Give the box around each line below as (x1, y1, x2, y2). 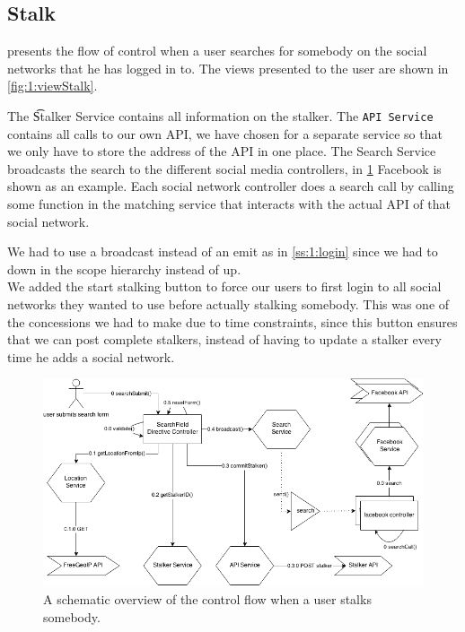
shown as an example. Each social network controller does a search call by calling (7, 177, 454, 195)
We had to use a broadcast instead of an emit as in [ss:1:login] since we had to (7, 242, 438, 261)
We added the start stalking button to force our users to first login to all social (7, 277, 442, 296)
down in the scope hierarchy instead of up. (7, 259, 241, 278)
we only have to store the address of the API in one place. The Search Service (7, 142, 436, 160)
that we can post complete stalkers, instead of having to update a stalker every (7, 330, 442, 349)
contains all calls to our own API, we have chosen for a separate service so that (7, 124, 443, 143)
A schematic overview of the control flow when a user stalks (43, 590, 372, 609)
